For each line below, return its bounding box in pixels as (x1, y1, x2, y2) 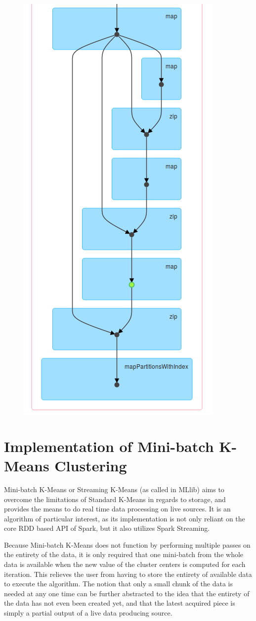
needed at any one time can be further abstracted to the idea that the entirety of (4, 588, 250, 598)
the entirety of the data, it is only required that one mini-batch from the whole (4, 549, 244, 560)
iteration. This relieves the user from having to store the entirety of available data (4, 568, 252, 579)
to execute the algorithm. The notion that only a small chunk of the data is (4, 578, 233, 589)
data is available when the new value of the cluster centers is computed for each (4, 559, 246, 569)
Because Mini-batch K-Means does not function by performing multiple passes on (4, 539, 251, 550)
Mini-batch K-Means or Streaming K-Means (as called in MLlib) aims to (4, 484, 224, 494)
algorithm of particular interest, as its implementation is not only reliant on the (4, 513, 245, 523)
